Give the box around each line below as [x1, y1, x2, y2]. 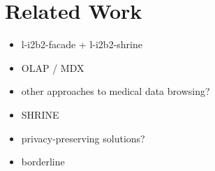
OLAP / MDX [21, 60, 84, 75]
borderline [21, 154, 65, 169]
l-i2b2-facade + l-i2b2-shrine [21, 37, 142, 52]
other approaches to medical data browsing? [21, 84, 210, 98]
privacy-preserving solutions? [21, 131, 145, 145]
